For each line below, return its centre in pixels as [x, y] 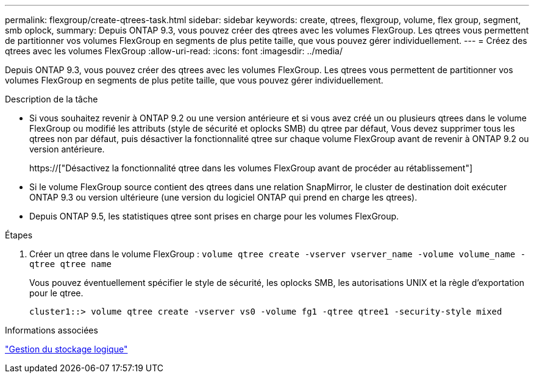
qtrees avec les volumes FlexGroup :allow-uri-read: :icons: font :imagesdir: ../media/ [174, 51]
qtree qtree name [70, 264]
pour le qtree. [56, 293]
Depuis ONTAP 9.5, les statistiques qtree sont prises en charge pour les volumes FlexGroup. [214, 216]
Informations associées [52, 330]
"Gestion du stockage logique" [66, 349]
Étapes [19, 235]
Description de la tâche [52, 99]
